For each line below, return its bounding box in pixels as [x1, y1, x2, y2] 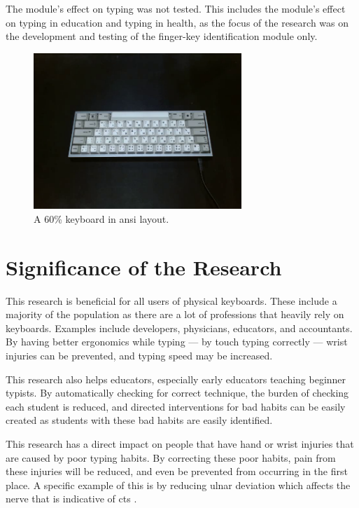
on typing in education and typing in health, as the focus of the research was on [6, 15, 349, 29]
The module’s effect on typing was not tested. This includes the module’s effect [6, 1, 346, 15]
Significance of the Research [6, 252, 282, 281]
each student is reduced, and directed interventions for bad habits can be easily [6, 399, 346, 413]
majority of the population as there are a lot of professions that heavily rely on [6, 307, 344, 322]
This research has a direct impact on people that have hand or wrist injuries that [6, 437, 354, 451]
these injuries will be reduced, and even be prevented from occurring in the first [6, 464, 348, 479]
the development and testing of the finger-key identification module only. [6, 29, 318, 43]
